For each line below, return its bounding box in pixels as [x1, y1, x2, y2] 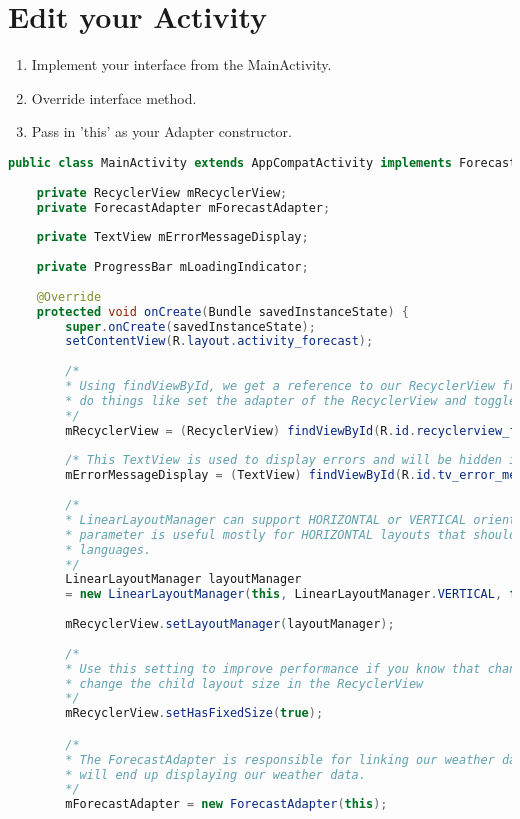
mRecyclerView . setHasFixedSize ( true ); [65, 706, 324, 721]
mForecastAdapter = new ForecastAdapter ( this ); [65, 797, 388, 812]
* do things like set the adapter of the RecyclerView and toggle [65, 393, 517, 408]
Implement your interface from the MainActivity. [31, 54, 332, 75]
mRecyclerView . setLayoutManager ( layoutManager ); [65, 617, 395, 632]
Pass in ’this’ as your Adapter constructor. [31, 121, 292, 142]
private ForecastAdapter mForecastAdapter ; [36, 200, 331, 215]
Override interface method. [31, 87, 197, 108]
